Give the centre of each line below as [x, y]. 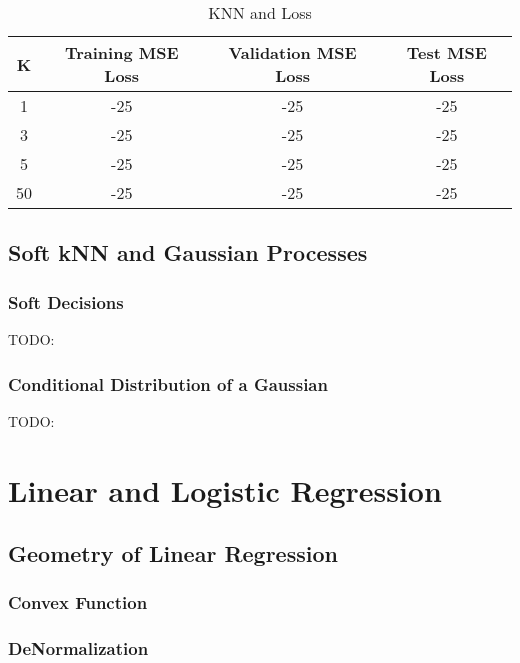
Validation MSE [292, 52]
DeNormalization [78, 648]
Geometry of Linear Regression [173, 553]
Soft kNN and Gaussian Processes [188, 252]
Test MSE [446, 52]
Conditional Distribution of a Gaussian [168, 383]
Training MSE [121, 52]
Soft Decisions [66, 301]
